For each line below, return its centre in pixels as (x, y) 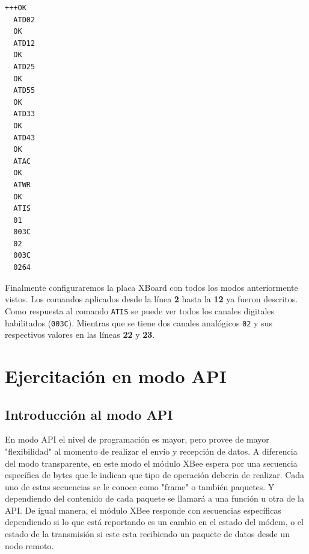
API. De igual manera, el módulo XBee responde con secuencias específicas (143, 510)
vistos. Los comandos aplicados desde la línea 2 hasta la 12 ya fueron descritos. (151, 299)
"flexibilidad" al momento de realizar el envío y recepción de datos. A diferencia (151, 451)
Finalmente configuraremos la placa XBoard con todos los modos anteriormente (151, 287)
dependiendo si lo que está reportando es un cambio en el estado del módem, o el (154, 522)
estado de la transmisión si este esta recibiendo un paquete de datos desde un (147, 534)
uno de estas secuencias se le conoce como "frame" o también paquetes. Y (140, 486)
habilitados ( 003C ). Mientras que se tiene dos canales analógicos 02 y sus (139, 322)
